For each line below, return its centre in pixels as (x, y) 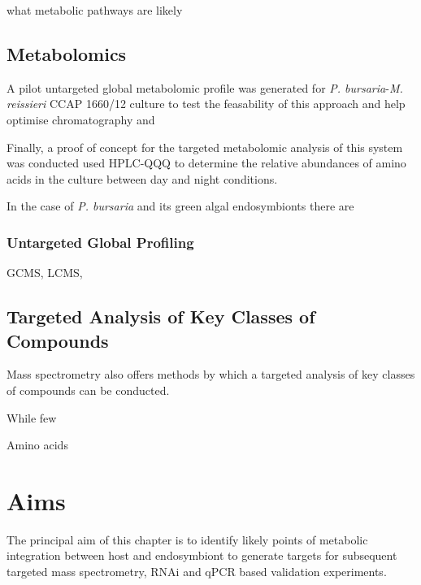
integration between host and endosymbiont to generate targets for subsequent (202, 555)
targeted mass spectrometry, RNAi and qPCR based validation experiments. (197, 572)
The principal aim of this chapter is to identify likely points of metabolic (187, 539)
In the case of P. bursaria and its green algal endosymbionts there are (180, 206)
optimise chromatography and (81, 119)
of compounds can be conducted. (88, 390)
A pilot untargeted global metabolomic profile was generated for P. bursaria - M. (205, 87)
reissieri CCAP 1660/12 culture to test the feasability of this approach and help (206, 104)
